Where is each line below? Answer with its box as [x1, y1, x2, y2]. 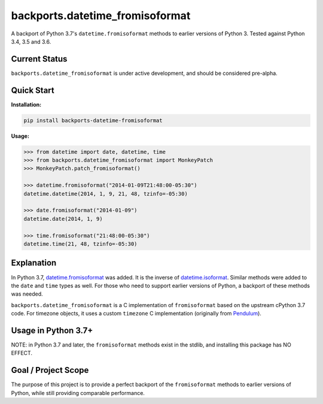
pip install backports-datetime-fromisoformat [23, 117, 163, 124]
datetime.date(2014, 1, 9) [23, 215, 103, 222]
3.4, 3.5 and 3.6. [11, 38, 51, 45]
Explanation [11, 258, 57, 268]
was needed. [11, 290, 43, 297]
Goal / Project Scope [11, 365, 89, 375]
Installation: [11, 101, 42, 108]
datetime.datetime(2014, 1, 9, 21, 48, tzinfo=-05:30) [23, 190, 188, 197]
